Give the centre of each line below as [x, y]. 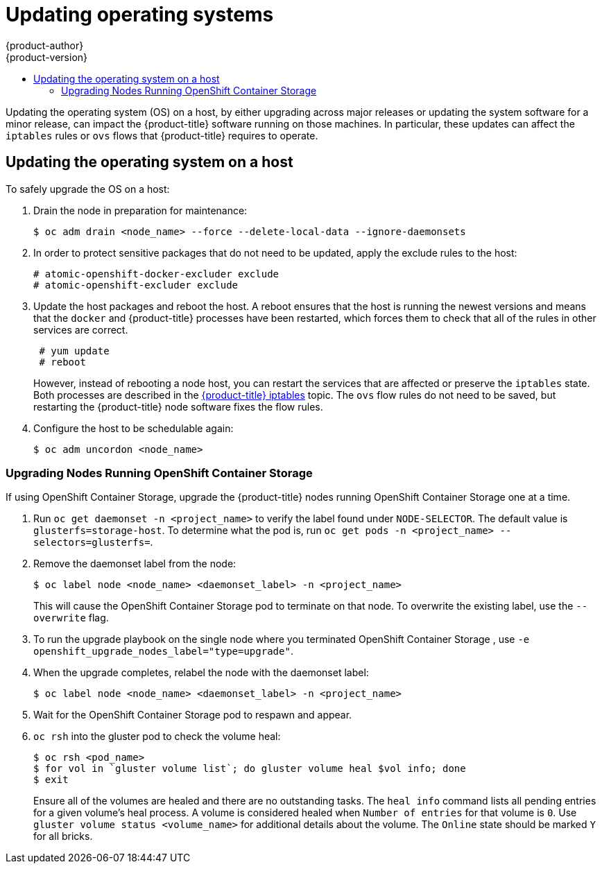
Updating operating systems [140, 15]
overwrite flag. [71, 618]
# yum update [74, 351]
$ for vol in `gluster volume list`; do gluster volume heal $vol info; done [250, 769]
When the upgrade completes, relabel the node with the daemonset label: [201, 673]
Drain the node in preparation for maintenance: [140, 210]
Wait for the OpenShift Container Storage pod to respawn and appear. [193, 715]
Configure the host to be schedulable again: [134, 428]
